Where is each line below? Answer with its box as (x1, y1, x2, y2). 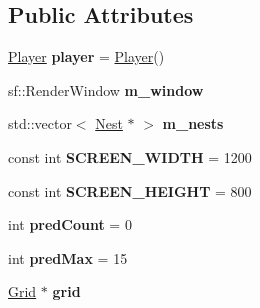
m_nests (162, 113, 224, 134)
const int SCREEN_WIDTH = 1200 (8, 146, 252, 167)
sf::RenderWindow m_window (8, 79, 204, 100)
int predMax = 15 (8, 247, 128, 268)
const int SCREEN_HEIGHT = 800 (8, 180, 252, 201)
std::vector (8, 113, 72, 134)
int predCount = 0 (8, 214, 132, 235)
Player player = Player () (8, 46, 165, 67)
